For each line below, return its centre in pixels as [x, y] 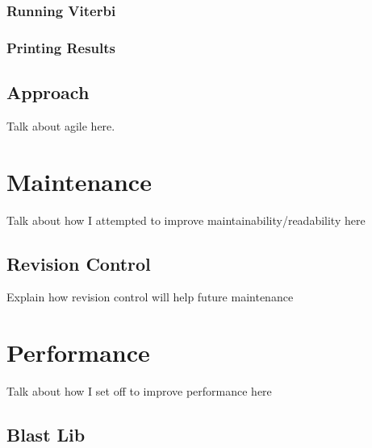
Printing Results [61, 47]
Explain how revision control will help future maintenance [150, 297]
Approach [48, 92]
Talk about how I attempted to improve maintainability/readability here [186, 220]
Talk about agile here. [61, 125]
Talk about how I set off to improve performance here [139, 391]
